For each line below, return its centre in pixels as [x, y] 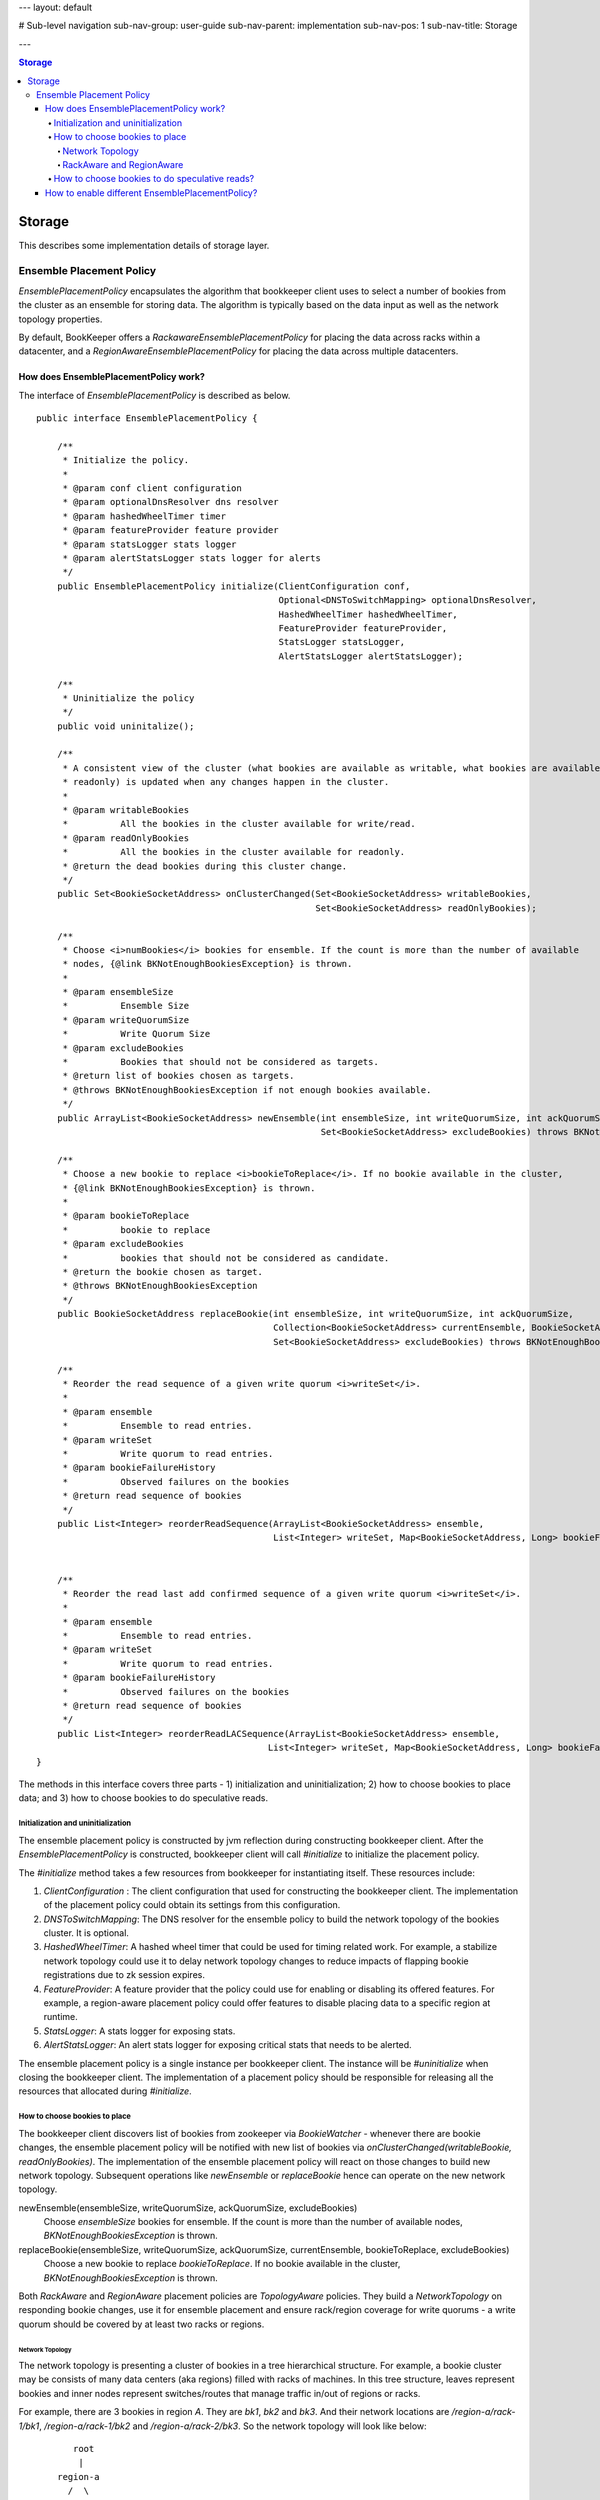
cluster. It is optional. [86, 1933]
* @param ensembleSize [118, 992]
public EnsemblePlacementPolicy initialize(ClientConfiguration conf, [233, 586]
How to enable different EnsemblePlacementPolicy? [151, 192]
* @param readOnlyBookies [126, 838]
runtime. [61, 2017]
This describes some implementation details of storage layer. [144, 245]
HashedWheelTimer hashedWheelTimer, [368, 614]
